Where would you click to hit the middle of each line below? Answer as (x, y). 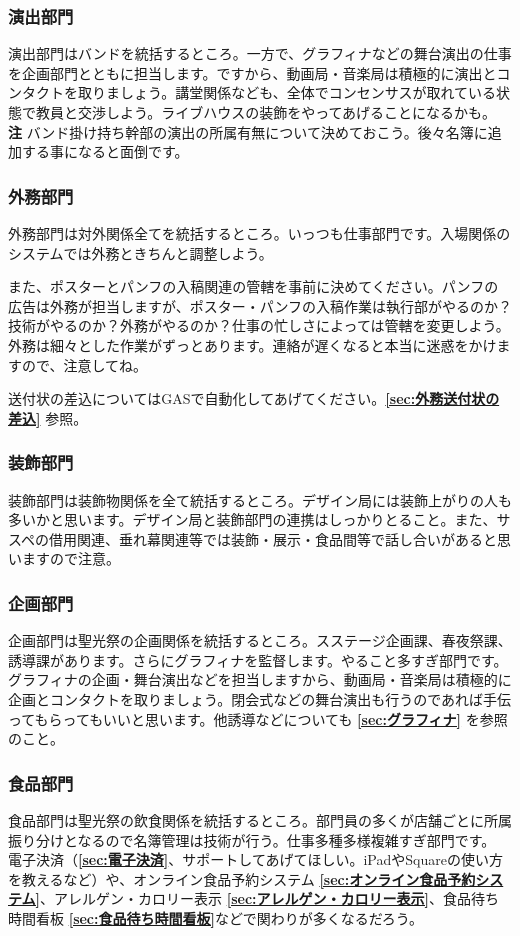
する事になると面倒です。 (105, 151)
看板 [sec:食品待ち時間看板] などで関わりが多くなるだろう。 (229, 917)
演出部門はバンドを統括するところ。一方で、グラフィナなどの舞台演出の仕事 (260, 53)
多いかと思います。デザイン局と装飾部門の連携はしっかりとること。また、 (252, 519)
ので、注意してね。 (84, 364)
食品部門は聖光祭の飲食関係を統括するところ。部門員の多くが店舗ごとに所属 (260, 819)
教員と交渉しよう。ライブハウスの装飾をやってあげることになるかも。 (266, 112)
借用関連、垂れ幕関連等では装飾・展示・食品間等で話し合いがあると (273, 538)
